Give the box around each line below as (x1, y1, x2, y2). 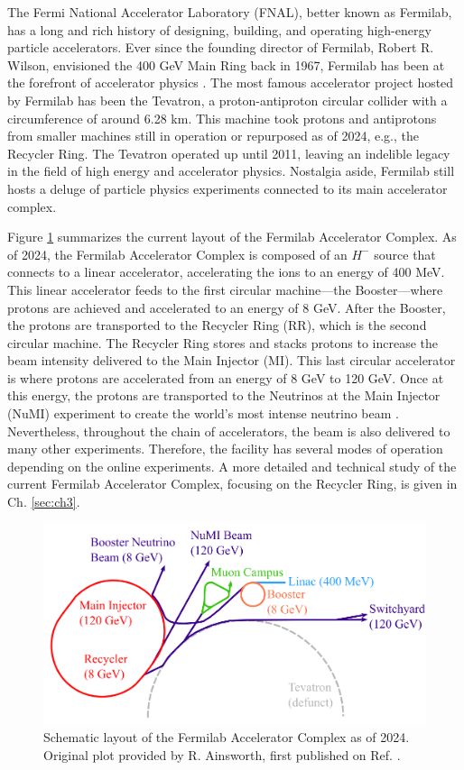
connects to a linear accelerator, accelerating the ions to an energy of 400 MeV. (7, 262, 445, 281)
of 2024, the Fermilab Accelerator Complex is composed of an (7, 244, 348, 263)
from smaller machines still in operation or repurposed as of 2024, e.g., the (7, 126, 420, 145)
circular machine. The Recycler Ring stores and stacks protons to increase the (7, 333, 439, 352)
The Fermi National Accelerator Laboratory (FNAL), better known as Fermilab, (7, 3, 452, 21)
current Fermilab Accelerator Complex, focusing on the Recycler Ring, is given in (7, 474, 458, 493)
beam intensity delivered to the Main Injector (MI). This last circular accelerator (7, 351, 456, 370)
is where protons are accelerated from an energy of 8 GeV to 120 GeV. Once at (7, 368, 444, 387)
